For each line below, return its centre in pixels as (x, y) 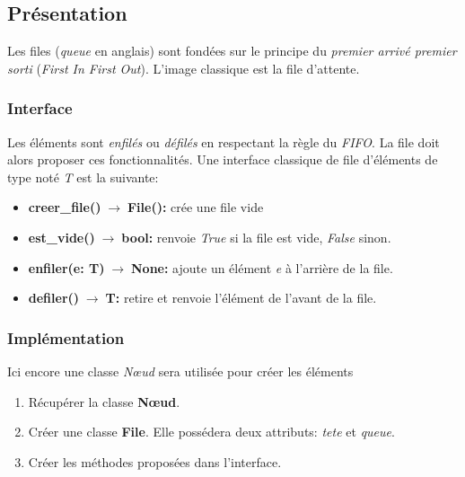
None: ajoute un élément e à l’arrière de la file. (262, 267)
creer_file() (65, 207)
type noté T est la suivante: (83, 177)
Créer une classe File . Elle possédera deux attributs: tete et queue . (211, 432)
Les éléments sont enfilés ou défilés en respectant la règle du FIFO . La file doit (224, 141)
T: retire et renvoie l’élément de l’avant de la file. (241, 298)
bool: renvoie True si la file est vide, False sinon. (256, 237)
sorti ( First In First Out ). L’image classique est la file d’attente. (184, 68)
